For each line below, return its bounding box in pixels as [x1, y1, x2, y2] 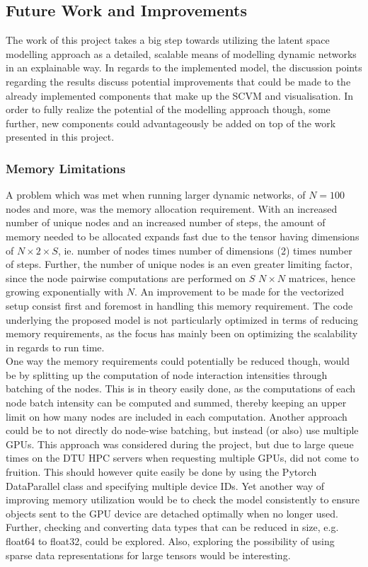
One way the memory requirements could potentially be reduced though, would [6, 353, 350, 368]
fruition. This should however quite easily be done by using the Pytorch [6, 464, 317, 479]
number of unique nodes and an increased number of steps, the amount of [6, 215, 326, 230]
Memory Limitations [6, 159, 126, 177]
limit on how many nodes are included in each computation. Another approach [6, 409, 347, 423]
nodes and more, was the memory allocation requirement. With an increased [6, 201, 338, 216]
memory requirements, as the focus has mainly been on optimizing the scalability [6, 326, 358, 341]
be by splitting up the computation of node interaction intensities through [6, 367, 328, 382]
